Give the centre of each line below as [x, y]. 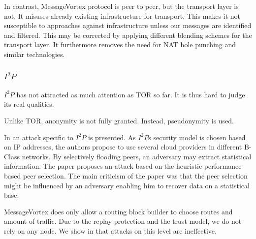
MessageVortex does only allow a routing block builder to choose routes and [118, 211]
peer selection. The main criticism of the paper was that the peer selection [135, 175]
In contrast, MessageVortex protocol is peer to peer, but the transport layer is [121, 6]
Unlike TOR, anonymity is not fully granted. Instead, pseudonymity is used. [119, 120]
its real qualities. [29, 104]
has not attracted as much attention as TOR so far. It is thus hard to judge [131, 94]
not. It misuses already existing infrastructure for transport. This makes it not [122, 15]
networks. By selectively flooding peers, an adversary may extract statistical [137, 156]
